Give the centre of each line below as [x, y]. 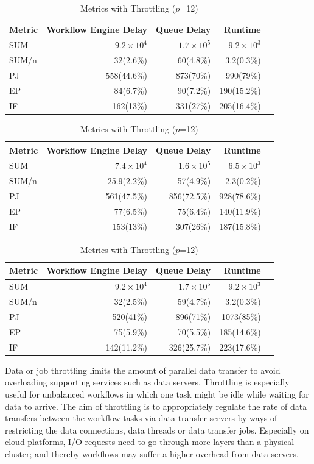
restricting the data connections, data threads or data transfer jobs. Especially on [157, 430]
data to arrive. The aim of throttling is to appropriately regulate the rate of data [156, 406]
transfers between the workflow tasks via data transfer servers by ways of [141, 418]
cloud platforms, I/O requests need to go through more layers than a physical [150, 442]
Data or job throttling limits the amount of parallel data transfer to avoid [143, 370]
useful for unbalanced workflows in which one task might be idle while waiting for [157, 394]
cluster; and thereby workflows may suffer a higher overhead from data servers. [152, 453]
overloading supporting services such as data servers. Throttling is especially [147, 382]
